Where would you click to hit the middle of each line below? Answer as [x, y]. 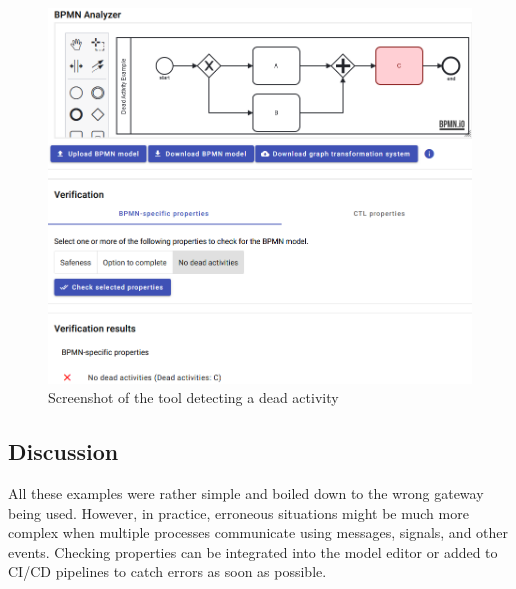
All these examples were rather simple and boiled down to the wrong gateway [246, 493]
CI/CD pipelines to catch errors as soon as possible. [167, 571]
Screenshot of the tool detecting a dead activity [193, 397]
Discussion [63, 451]
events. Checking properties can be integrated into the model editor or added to [253, 551]
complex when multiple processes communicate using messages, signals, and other [258, 532]
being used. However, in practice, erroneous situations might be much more [238, 512]
